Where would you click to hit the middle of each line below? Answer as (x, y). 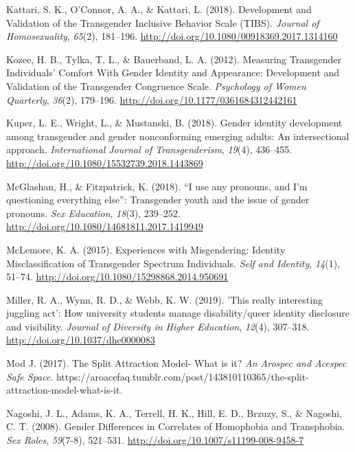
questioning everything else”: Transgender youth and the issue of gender (158, 200)
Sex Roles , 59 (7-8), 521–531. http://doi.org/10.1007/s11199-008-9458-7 (155, 440)
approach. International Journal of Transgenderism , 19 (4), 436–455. (149, 149)
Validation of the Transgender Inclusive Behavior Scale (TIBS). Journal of (163, 22)
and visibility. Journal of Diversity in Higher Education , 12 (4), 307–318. (158, 326)
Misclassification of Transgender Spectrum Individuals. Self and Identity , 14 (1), (173, 263)
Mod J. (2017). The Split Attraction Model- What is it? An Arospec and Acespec (176, 363)
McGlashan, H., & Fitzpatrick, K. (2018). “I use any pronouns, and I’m (157, 186)
